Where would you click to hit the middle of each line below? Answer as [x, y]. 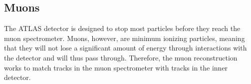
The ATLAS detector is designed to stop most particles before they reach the [122, 28]
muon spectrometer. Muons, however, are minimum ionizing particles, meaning [125, 38]
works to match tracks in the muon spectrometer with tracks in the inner [116, 67]
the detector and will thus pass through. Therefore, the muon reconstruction [121, 57]
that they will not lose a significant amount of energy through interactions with [125, 48]
